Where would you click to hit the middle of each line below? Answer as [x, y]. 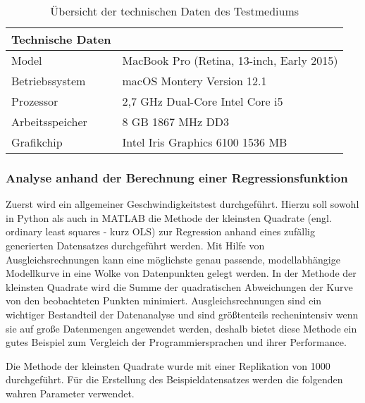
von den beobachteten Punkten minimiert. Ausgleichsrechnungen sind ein [164, 300]
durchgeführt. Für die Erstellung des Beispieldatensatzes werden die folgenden [174, 379]
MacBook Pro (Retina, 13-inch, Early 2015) [230, 60]
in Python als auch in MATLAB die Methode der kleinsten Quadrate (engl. [169, 217]
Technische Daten [61, 39]
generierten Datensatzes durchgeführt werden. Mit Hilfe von [135, 245]
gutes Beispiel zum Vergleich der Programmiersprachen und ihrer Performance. [176, 342]
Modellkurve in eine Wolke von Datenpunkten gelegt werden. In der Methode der [181, 273]
